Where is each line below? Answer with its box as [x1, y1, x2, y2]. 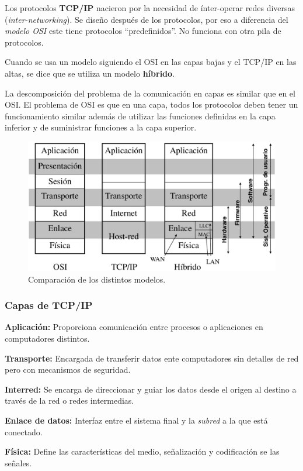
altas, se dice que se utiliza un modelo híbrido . [5, 67, 175, 79]
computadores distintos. [5, 332, 90, 345]
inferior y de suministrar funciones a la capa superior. [5, 121, 197, 133]
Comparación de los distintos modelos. [28, 273, 166, 285]
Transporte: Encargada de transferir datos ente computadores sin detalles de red [5, 352, 299, 364]
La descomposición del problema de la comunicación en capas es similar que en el [5, 87, 295, 99]
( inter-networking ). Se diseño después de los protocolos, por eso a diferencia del [5, 13, 288, 25]
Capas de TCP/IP [5, 298, 93, 312]
